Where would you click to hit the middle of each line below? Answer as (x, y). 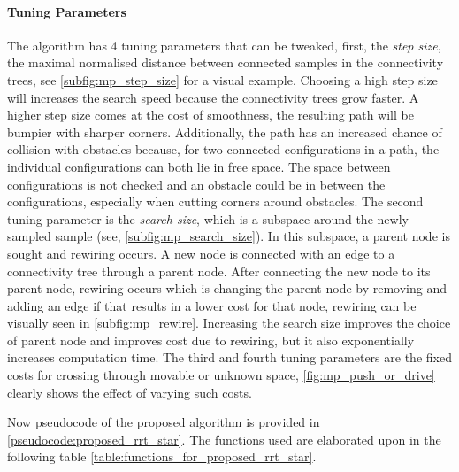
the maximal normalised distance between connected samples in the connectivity (226, 62)
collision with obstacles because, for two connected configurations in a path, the (223, 149)
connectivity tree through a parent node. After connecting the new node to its (219, 271)
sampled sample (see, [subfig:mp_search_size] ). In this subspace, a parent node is (229, 236)
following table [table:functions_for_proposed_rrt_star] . (162, 457)
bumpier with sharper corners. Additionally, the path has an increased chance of (225, 132)
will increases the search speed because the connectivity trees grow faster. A (213, 97)
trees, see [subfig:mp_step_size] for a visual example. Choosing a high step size (222, 79)
